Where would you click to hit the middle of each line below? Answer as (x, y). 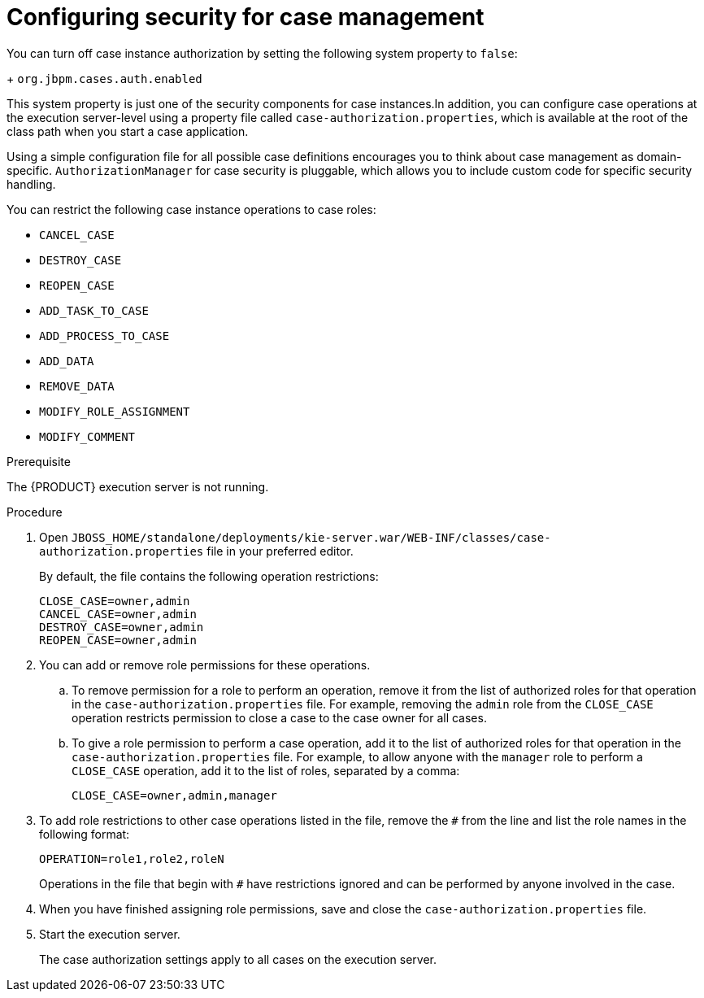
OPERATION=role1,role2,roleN (132, 859)
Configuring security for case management (246, 17)
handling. (31, 184)
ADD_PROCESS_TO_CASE (104, 336)
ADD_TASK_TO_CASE (94, 310)
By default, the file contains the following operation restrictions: (209, 576)
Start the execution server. (110, 934)
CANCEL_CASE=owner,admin (118, 614)
